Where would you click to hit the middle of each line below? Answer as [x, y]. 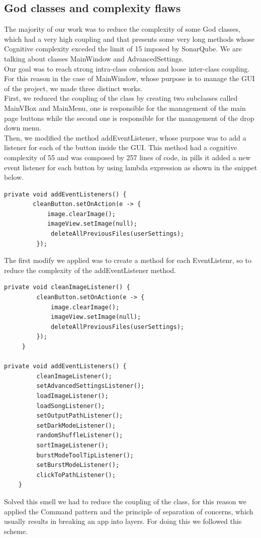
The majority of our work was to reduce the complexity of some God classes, [122, 29]
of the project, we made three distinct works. [73, 88]
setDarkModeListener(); [76, 425]
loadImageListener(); [72, 396]
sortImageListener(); [72, 445]
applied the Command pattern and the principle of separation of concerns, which [129, 511]
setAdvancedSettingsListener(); [91, 386]
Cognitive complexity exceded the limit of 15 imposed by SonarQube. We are [123, 49]
